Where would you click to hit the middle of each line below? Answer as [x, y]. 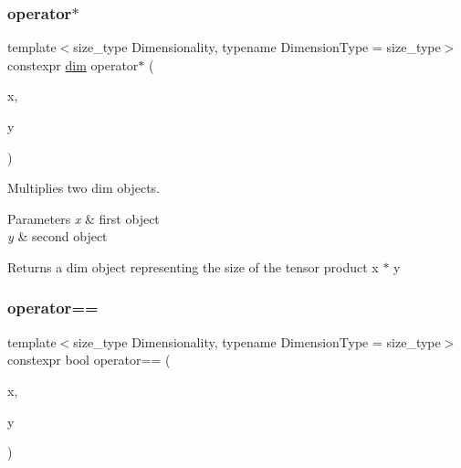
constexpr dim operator [73, 64]
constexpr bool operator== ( [89, 360]
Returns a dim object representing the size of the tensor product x [193, 266]
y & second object [58, 236]
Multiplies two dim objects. [84, 188]
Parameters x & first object [84, 218]
